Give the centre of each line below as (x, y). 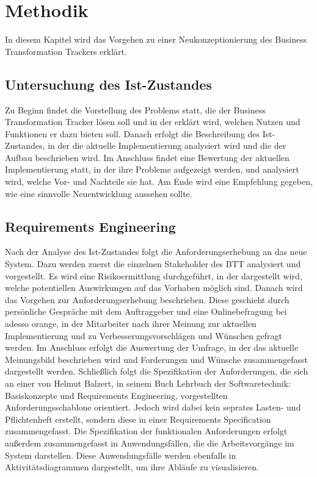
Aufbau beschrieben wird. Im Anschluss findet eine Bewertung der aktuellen (147, 157)
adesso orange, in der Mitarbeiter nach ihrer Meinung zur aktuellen (131, 324)
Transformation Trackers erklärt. (66, 51)
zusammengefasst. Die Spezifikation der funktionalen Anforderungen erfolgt (146, 431)
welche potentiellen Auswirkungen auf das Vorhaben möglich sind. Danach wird (154, 288)
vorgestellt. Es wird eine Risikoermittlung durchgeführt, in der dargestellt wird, (154, 275)
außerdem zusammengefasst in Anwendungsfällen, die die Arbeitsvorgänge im (150, 443)
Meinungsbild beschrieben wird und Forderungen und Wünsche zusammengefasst (156, 359)
